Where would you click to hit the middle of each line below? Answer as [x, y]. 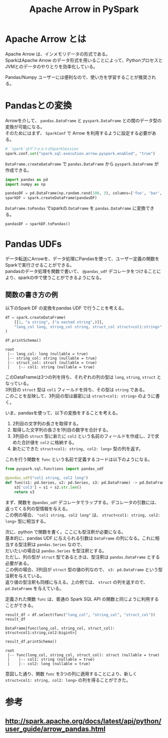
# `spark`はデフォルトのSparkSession [42, 149]
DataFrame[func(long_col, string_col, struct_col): [60, 628]
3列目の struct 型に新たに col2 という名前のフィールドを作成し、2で [83, 436]
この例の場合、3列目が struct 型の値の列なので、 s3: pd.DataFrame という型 [84, 569]
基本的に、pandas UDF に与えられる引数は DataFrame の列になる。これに [80, 538]
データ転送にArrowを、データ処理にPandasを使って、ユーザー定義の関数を [82, 258]
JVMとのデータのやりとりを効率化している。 [51, 66]
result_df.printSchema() [31, 642]
